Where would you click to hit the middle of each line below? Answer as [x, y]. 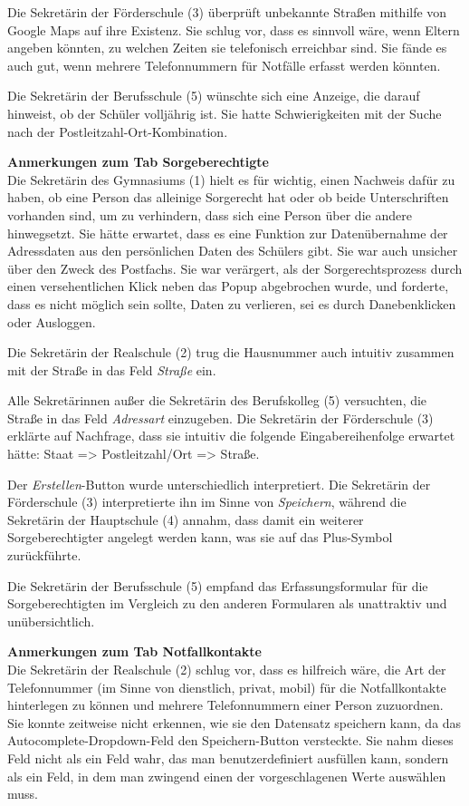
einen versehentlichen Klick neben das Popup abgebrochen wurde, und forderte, [228, 286]
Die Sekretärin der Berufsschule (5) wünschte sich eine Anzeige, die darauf [214, 96]
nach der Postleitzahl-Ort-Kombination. [118, 131]
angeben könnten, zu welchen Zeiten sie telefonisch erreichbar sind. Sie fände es [227, 48]
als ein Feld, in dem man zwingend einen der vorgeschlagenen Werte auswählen [227, 776]
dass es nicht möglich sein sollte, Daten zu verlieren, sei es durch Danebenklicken [232, 303]
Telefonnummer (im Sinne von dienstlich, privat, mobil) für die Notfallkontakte [227, 687]
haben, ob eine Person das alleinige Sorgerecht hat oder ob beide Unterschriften [228, 197]
